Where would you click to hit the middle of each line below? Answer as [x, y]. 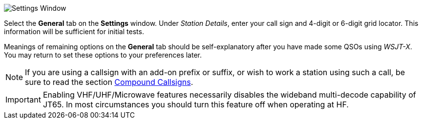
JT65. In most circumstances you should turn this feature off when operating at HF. [196, 104]
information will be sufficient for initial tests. [74, 31]
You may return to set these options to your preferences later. [103, 55]
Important [23, 100]
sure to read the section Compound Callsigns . [109, 82]
